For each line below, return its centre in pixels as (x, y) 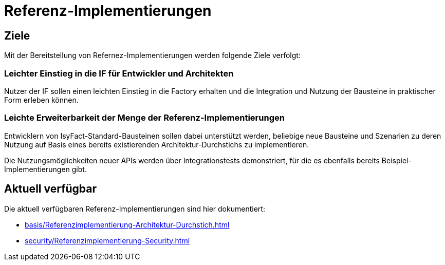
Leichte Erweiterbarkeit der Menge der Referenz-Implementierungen (144, 118)
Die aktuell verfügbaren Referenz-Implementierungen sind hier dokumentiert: (135, 209)
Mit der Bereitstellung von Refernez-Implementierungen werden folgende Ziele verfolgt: (152, 55)
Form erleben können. (41, 100)
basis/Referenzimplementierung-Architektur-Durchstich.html (127, 224)
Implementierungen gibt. (45, 169)
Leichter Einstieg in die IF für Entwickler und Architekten (119, 73)
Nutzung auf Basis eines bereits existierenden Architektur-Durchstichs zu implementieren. (157, 144)
